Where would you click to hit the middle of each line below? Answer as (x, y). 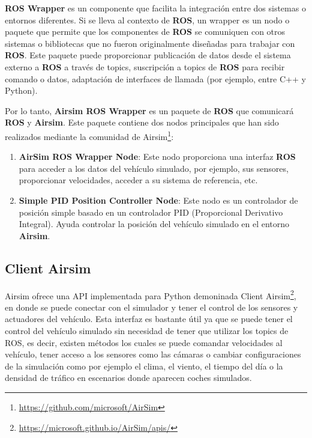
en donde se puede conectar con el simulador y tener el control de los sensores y (151, 307)
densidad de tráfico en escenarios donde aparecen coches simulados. (128, 378)
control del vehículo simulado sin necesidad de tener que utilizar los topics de (147, 330)
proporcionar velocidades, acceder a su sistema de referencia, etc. (138, 180)
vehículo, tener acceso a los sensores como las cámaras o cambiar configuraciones (153, 354)
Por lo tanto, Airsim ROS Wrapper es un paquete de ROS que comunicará (149, 110)
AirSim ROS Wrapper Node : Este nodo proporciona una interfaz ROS (157, 157)
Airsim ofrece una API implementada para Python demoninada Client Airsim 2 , (151, 294)
